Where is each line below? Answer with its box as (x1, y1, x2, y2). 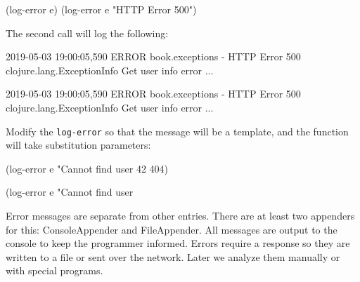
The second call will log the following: (6, 25, 169, 40)
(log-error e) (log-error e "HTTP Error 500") (6, 2, 197, 16)
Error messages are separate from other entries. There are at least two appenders (6, 208, 355, 222)
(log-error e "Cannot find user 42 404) (6, 161, 169, 175)
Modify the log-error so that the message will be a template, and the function (6, 123, 349, 138)
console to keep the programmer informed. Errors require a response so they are (6, 236, 350, 250)
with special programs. (6, 263, 103, 278)
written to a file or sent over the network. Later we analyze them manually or (6, 249, 340, 264)
